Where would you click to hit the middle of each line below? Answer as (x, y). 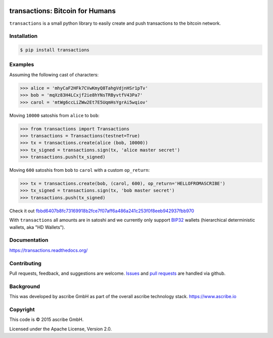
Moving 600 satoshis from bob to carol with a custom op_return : (80, 170)
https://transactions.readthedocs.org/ (49, 250)
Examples (22, 65)
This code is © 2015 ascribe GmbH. (47, 320)
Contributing (25, 263)
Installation (24, 36)
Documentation (29, 240)
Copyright (22, 309)
